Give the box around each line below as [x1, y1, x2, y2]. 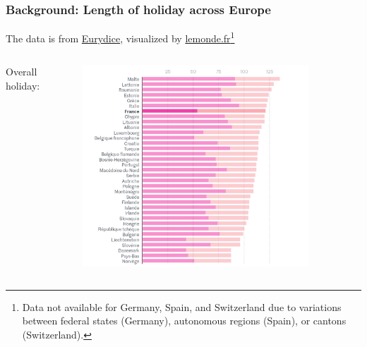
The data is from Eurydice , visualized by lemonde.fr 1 [6, 29, 235, 45]
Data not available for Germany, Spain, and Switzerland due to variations [22, 299, 342, 314]
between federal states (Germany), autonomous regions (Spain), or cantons [22, 313, 347, 328]
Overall [6, 64, 37, 79]
